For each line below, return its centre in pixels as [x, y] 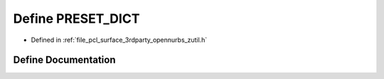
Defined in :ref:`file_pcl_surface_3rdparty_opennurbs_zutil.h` [119, 40]
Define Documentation [64, 60]
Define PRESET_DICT [76, 19]
